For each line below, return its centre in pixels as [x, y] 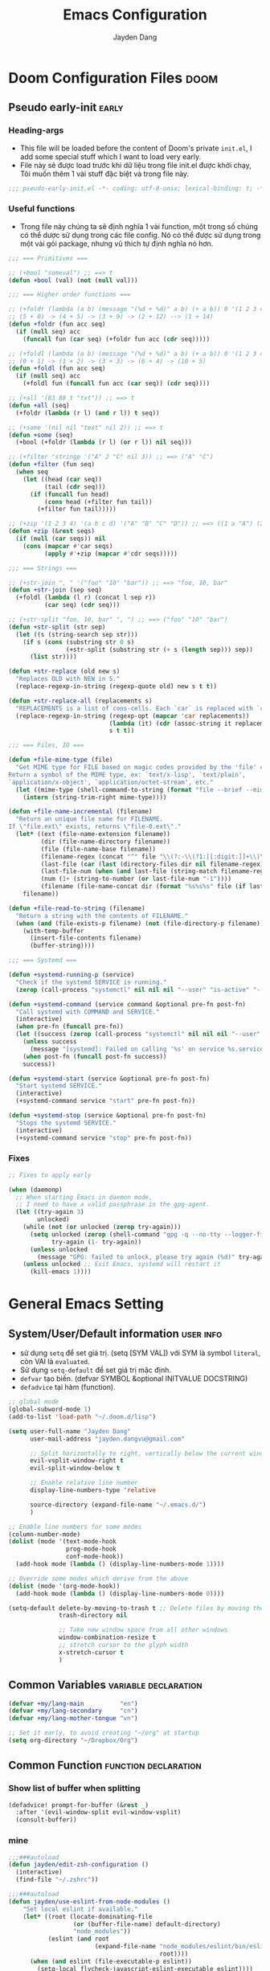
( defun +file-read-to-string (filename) [77, 908]
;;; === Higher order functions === [70, 295]
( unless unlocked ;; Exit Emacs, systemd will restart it [122, 1264]
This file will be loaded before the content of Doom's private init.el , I [136, 148]
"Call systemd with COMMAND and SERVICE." [88, 1012]
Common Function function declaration [105, 1766]
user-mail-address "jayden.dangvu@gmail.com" [107, 1439]
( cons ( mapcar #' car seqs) [68, 546]
